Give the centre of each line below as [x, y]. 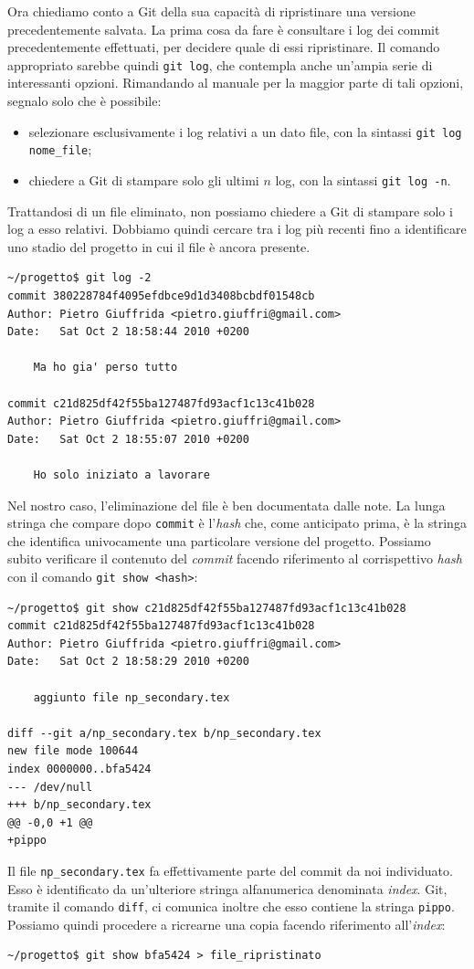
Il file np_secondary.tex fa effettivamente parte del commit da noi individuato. [230, 870]
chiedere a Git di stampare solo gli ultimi [144, 179]
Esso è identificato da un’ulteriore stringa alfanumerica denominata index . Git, [227, 888]
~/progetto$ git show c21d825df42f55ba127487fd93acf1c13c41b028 [207, 608]
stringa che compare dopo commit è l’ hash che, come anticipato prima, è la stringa [237, 523]
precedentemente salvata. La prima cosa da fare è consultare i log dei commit [224, 29]
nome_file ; [60, 149]
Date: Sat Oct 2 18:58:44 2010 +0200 [128, 332]
